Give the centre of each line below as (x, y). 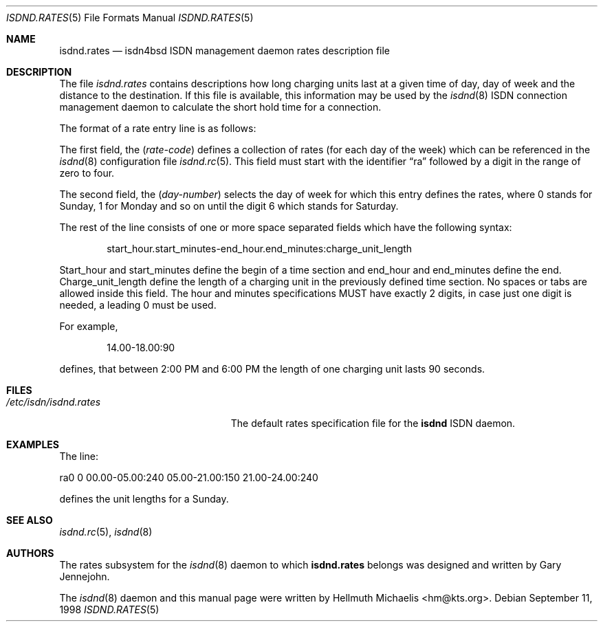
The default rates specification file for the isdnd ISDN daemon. (373, 423)
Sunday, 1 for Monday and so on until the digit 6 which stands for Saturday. (229, 206)
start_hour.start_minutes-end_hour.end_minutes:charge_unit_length (260, 249)
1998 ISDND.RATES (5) (109, 609)
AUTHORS (30, 553)
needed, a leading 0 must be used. (138, 305)
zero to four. (87, 173)
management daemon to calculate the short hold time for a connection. (220, 107)
